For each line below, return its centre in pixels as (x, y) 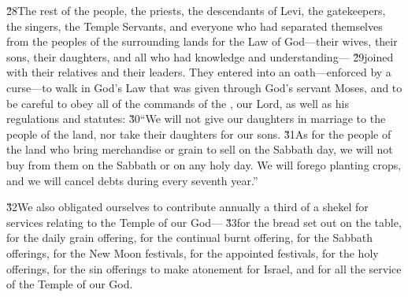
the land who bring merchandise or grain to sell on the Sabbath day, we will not (200, 149)
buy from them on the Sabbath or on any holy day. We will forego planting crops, (204, 164)
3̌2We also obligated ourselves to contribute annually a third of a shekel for (187, 207)
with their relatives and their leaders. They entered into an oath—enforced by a (199, 72)
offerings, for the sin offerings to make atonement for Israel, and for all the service (204, 268)
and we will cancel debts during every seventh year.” (132, 180)
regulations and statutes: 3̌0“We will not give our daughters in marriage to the (196, 119)
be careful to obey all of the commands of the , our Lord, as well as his (178, 103)
